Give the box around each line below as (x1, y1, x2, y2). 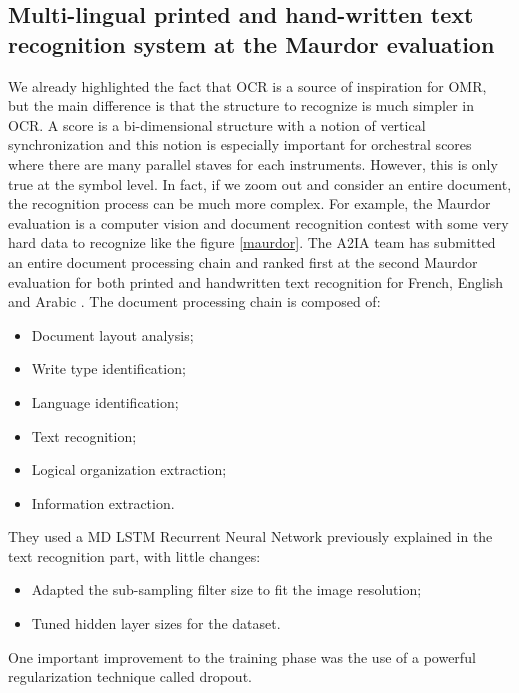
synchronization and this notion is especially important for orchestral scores (8, 134, 472, 155)
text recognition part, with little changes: (8, 545, 261, 566)
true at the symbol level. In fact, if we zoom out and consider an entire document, (8, 173, 512, 194)
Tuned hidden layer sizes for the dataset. (31, 613, 281, 634)
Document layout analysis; (31, 324, 194, 345)
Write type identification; (31, 358, 186, 379)
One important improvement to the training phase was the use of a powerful (8, 646, 476, 667)
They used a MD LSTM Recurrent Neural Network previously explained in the (8, 526, 493, 547)
